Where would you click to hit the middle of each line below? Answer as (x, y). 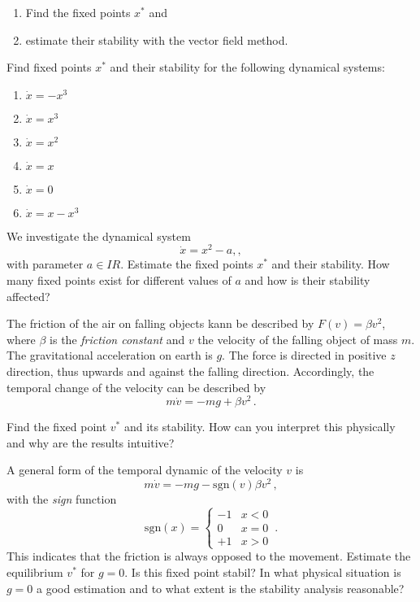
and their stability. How (331, 264)
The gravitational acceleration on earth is (110, 355)
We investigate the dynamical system (99, 236)
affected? (28, 296)
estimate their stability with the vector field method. (157, 39)
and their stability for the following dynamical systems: (247, 67)
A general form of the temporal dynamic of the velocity (145, 470)
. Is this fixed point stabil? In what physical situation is (263, 571)
